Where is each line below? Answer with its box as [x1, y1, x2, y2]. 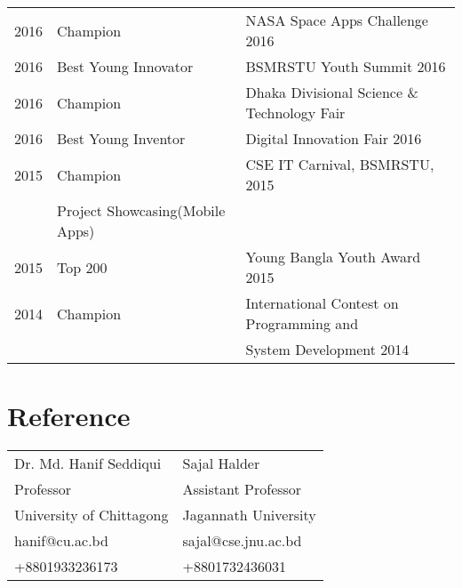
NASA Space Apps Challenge [245, 10, 428, 30]
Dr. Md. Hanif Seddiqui [14, 453, 162, 474]
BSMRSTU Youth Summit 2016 [245, 56, 446, 77]
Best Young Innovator [57, 56, 194, 77]
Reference [7, 398, 131, 434]
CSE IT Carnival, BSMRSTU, [245, 154, 434, 174]
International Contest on [245, 293, 399, 313]
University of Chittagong [14, 504, 169, 526]
